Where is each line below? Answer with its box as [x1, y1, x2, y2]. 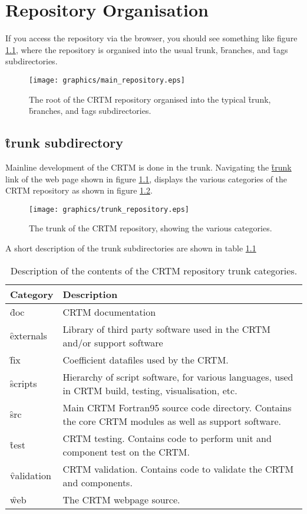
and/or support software [62, 335, 163, 349]
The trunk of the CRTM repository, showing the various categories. [29, 222, 272, 234]
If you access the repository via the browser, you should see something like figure [5, 32, 298, 44]
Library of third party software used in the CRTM [62, 322, 270, 336]
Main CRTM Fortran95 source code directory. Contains [62, 400, 292, 414]
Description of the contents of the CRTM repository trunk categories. [10, 263, 298, 277]
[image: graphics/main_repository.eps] [29, 76, 185, 84]
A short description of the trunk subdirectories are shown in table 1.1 [5, 241, 256, 254]
